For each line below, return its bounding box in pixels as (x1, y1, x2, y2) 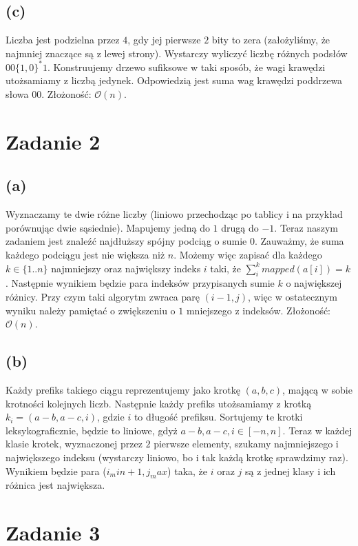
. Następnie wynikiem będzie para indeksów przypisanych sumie (6, 276, 275, 290)
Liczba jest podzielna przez (6, 32, 120, 47)
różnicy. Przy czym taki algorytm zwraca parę (6, 290, 200, 304)
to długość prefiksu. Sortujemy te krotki (134, 410, 303, 424)
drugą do (221, 220, 259, 234)
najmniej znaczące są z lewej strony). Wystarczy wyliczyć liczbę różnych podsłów (6, 45, 348, 60)
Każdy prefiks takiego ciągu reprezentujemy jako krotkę (6, 383, 240, 396)
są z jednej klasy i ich (245, 463, 336, 478)
